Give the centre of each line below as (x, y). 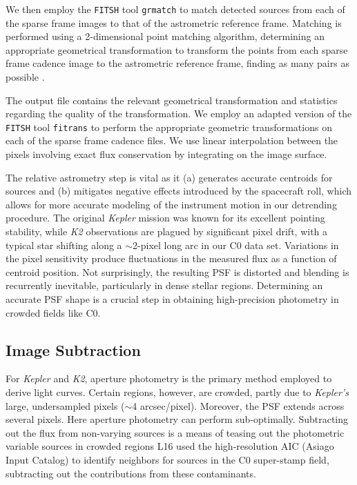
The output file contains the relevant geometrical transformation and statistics (172, 100)
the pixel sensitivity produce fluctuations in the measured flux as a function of (171, 258)
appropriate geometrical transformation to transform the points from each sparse (177, 49)
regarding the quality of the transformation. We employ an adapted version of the (179, 113)
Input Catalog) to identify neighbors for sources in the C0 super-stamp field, (167, 459)
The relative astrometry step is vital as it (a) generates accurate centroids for (169, 177)
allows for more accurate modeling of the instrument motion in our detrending (171, 204)
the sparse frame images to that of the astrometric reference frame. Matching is (174, 22)
